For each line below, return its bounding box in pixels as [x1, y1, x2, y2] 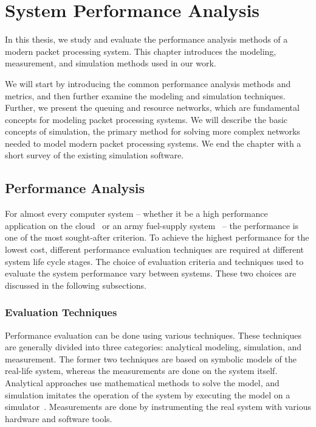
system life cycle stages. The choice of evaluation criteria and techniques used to [5, 255, 304, 267]
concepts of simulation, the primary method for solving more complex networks [5, 125, 300, 138]
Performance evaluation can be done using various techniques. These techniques [5, 328, 301, 341]
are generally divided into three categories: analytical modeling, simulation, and [5, 341, 302, 353]
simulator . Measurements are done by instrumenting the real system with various [5, 400, 311, 413]
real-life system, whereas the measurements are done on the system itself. [5, 364, 278, 377]
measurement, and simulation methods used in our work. [5, 57, 216, 69]
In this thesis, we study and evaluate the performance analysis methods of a [5, 33, 288, 46]
